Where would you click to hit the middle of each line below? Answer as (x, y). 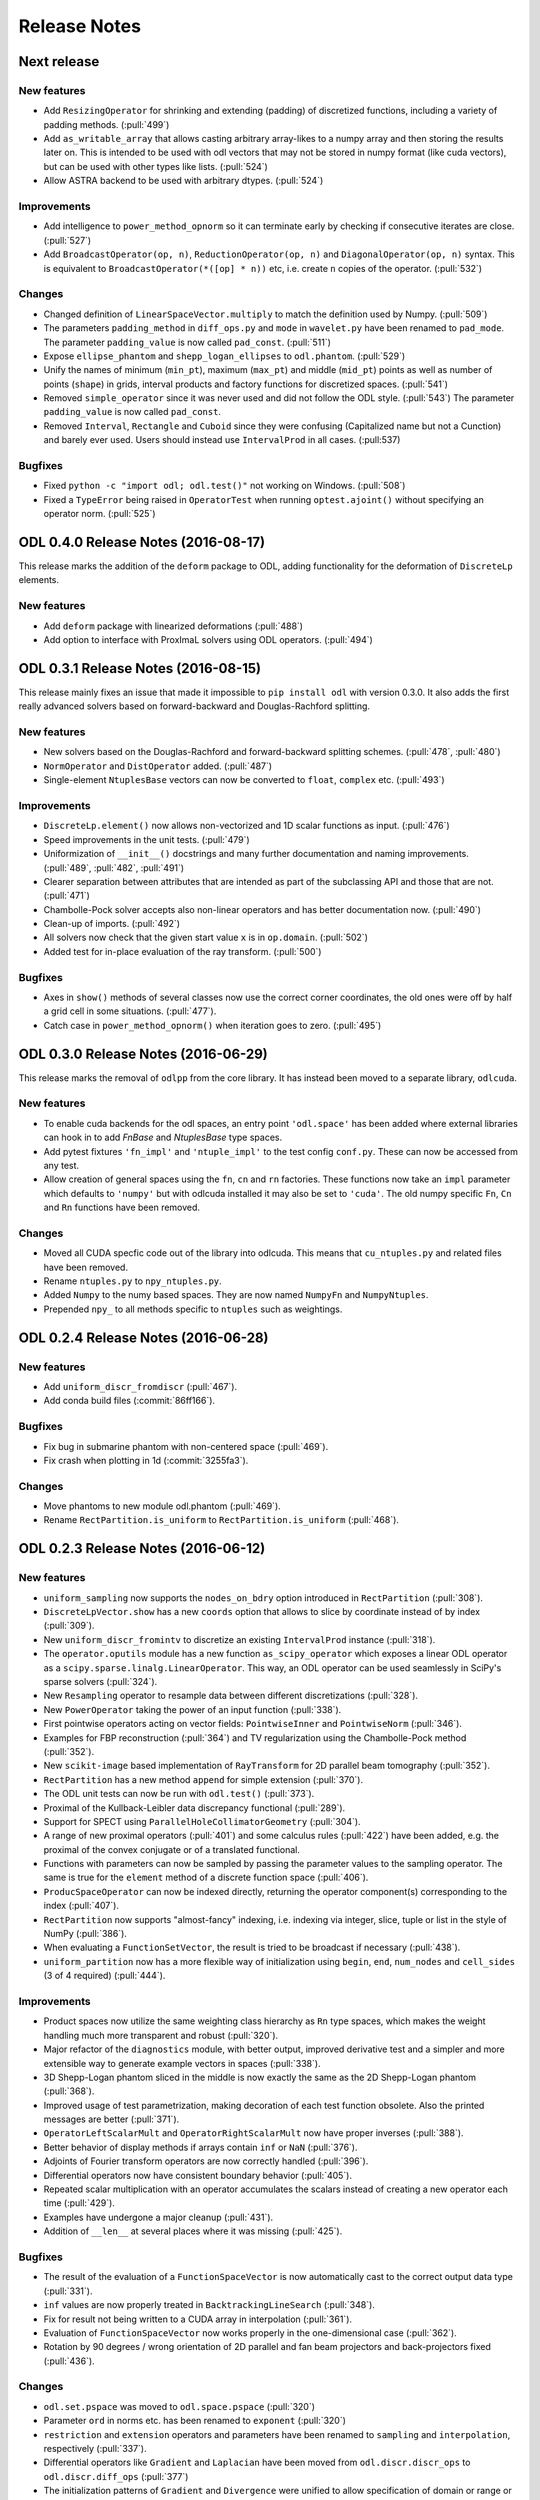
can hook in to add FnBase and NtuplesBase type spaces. (163, 1137)
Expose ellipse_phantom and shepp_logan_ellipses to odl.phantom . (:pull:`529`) (224, 356)
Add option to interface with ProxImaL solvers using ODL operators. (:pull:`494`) (208, 639)
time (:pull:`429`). (79, 2203)
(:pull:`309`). (69, 1626)
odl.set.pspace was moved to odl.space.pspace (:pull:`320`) (179, 2406)
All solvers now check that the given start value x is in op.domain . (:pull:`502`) (206, 937)
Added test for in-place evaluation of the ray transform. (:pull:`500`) (182, 951)
